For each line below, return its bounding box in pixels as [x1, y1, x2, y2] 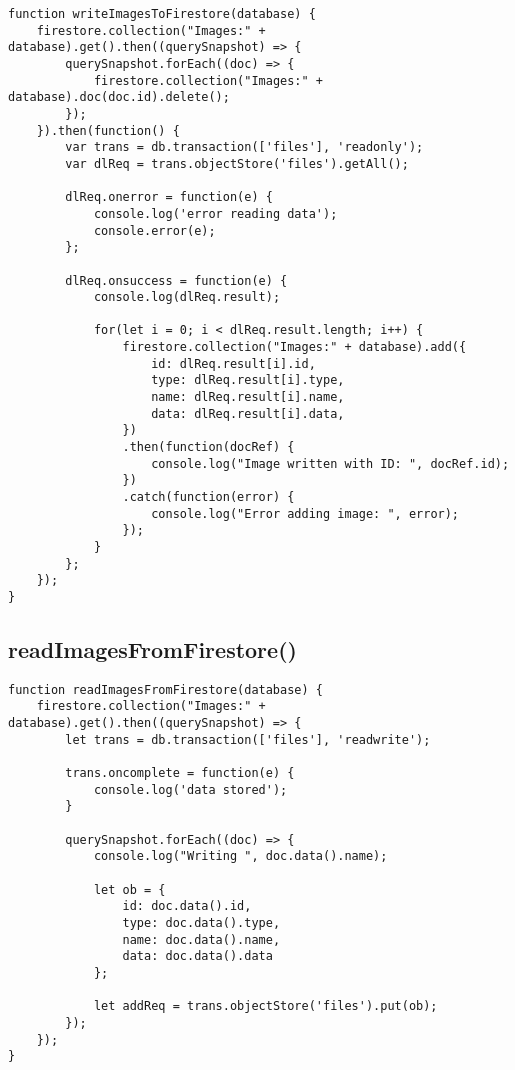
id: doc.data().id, [122, 899, 252, 914]
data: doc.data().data [122, 949, 273, 964]
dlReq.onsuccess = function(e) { [65, 273, 288, 288]
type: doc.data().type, [122, 916, 281, 931]
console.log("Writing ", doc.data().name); [93, 849, 388, 864]
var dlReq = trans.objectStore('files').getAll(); [65, 156, 409, 171]
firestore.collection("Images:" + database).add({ [122, 340, 467, 355]
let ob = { [93, 882, 166, 897]
